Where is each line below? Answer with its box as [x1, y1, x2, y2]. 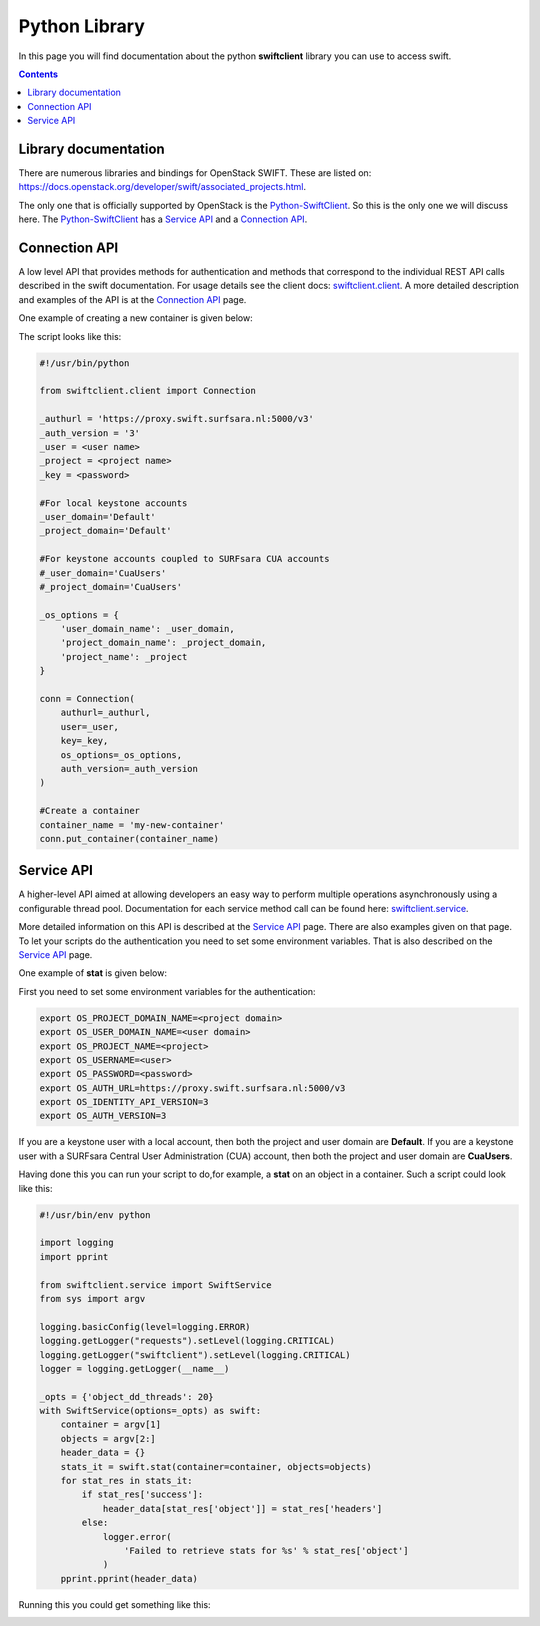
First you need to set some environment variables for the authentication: [18, 985, 316, 997]
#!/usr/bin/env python [39, 1209, 151, 1220]
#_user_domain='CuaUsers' [39, 567, 167, 579]
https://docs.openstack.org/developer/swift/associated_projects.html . [18, 181, 307, 193]
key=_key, [60, 735, 109, 747]
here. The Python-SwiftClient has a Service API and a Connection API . [18, 213, 308, 225]
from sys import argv [39, 1293, 146, 1304]
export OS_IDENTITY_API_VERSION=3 [39, 1096, 209, 1108]
